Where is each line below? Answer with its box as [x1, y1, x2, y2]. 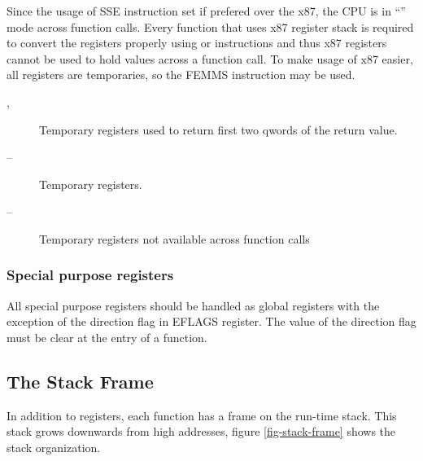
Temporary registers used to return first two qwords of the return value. [39, 121, 398, 138]
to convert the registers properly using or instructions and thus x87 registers [7, 34, 387, 51]
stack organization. [7, 438, 101, 455]
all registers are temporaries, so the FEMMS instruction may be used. [7, 66, 355, 83]
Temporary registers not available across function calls [39, 230, 310, 247]
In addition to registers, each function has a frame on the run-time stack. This [7, 406, 397, 424]
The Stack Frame [7, 368, 154, 393]
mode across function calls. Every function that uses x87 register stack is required [7, 18, 414, 35]
